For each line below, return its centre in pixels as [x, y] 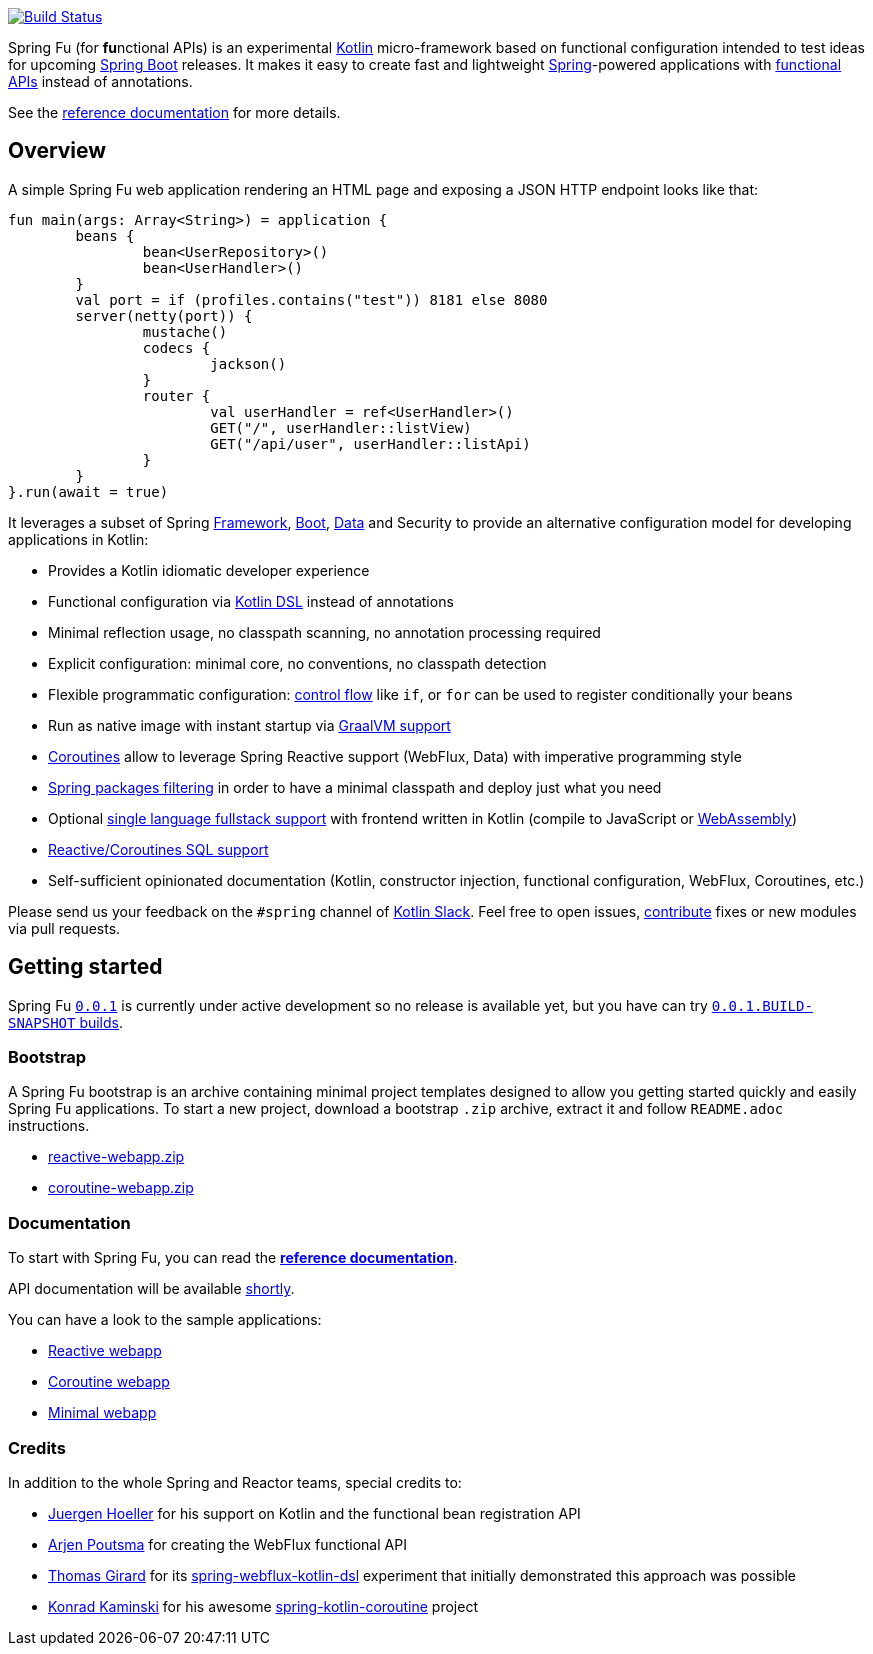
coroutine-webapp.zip [121, 1188]
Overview [57, 151]
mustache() [185, 331]
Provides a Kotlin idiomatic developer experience [209, 570]
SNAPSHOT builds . [66, 1022]
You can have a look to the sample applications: [165, 1320]
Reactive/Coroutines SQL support [158, 849]
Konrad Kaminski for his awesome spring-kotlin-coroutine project [263, 1606]
